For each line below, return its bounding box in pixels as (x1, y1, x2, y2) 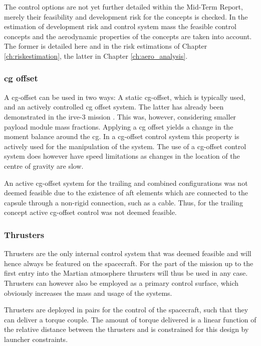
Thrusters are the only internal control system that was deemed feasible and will (4, 248, 251, 259)
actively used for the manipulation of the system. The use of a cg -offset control (4, 141, 246, 151)
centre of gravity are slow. (4, 160, 84, 171)
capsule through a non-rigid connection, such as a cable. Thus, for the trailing (4, 197, 243, 207)
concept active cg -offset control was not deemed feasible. (4, 207, 177, 217)
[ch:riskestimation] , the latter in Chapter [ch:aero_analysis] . (4, 50, 188, 61)
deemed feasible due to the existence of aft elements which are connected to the (4, 187, 248, 198)
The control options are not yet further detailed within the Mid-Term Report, (4, 2, 243, 12)
